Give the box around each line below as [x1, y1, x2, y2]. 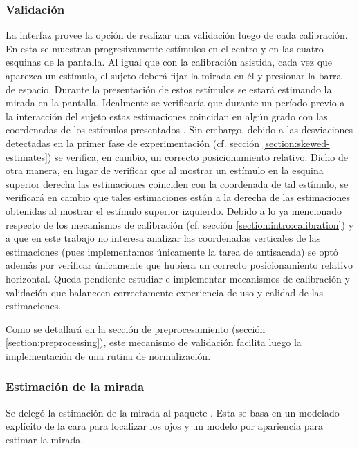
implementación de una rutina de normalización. [6, 348, 211, 363]
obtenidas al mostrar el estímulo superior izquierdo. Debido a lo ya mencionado [6, 203, 342, 218]
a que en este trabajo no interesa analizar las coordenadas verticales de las [6, 231, 321, 245]
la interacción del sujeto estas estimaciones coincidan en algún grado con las [6, 108, 328, 123]
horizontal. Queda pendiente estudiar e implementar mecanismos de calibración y [6, 271, 350, 285]
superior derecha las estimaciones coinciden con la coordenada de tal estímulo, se [6, 176, 349, 191]
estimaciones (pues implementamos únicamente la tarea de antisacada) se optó [6, 244, 338, 258]
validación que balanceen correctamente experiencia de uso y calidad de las [6, 285, 324, 299]
